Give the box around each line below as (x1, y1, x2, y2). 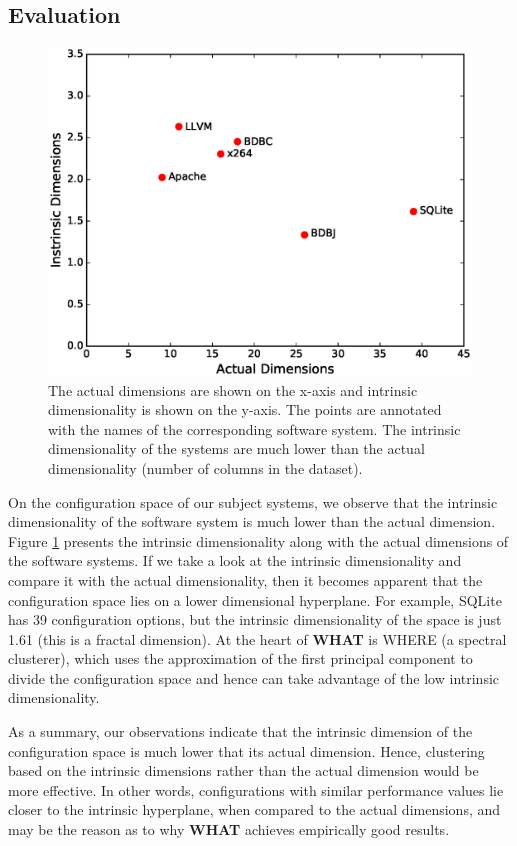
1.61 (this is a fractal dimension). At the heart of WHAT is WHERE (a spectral (8, 628, 507, 649)
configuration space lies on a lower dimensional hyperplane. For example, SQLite (8, 589, 502, 610)
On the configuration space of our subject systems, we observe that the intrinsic (8, 491, 498, 512)
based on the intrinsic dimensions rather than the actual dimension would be (8, 760, 479, 781)
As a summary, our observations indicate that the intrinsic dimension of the (8, 721, 473, 742)
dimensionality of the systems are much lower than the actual (48, 438, 425, 459)
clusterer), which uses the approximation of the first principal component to (8, 648, 473, 669)
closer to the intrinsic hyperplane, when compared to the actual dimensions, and (8, 799, 501, 820)
